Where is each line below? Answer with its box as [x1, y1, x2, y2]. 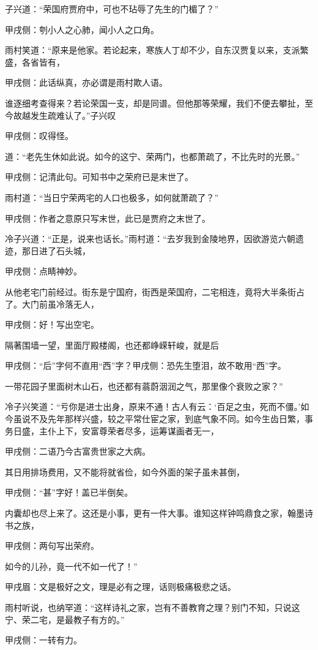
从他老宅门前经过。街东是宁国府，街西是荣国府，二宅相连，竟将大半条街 [5, 285, 296, 298]
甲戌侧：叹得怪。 [5, 129, 73, 142]
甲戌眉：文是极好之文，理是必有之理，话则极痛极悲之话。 [5, 580, 236, 593]
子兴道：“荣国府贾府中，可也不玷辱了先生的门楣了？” [5, 2, 219, 15]
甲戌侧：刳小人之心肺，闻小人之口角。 [5, 23, 159, 36]
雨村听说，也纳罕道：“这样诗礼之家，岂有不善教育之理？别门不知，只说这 [5, 601, 300, 613]
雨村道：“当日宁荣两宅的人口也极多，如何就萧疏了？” [5, 191, 219, 203]
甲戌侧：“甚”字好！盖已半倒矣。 [5, 486, 133, 499]
